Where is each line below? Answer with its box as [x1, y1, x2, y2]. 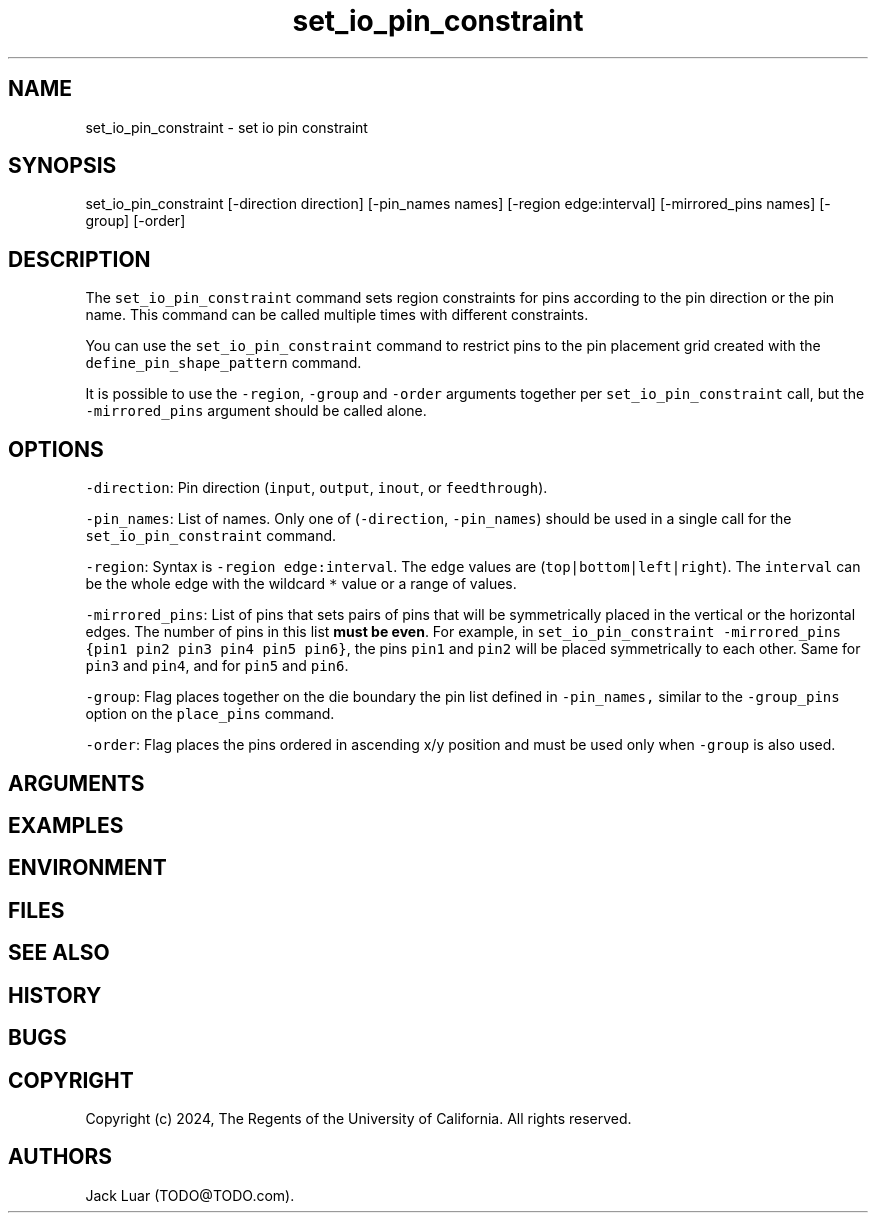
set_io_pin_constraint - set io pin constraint [85, 118, 368, 136]
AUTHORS [8, 1144, 113, 1170]
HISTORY [8, 982, 102, 1008]
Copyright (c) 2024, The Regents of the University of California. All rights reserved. [85, 1109, 632, 1127]
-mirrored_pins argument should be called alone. [85, 402, 427, 420]
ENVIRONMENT [8, 855, 167, 881]
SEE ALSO [8, 940, 110, 966]
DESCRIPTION [8, 246, 151, 272]
